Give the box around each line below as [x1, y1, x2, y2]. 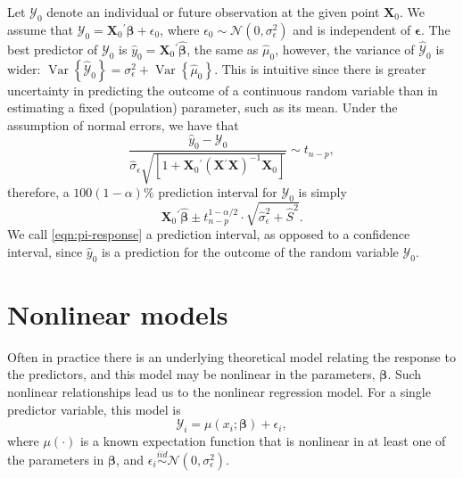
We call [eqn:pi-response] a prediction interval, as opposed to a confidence [7, 225, 410, 243]
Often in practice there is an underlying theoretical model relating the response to [7, 347, 456, 366]
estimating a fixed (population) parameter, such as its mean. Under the [7, 98, 398, 117]
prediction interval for [158, 183, 277, 202]
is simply [298, 183, 347, 202]
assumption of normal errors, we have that [7, 116, 239, 134]
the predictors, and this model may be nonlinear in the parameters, [7, 365, 376, 383]
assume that [7, 20, 74, 38]
